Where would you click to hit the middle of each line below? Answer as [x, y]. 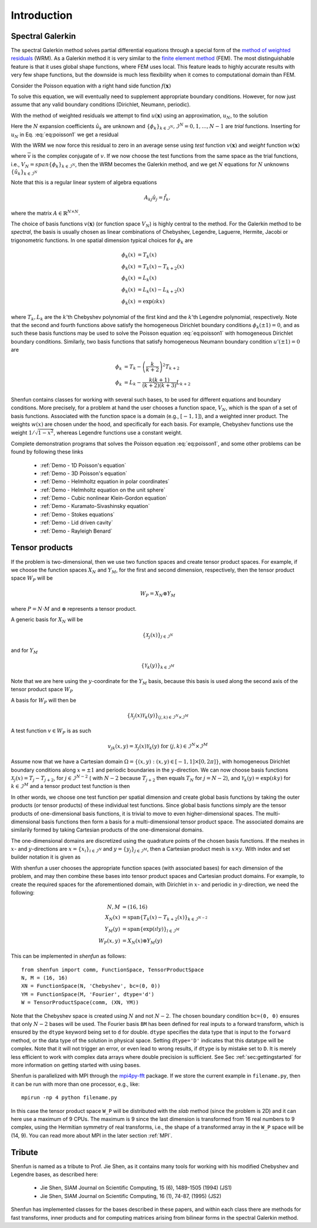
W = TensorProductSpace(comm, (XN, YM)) [80, 1002]
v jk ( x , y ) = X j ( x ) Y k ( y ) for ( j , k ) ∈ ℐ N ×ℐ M [158, 746]
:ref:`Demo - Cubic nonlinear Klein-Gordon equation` [104, 498]
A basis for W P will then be [43, 701]
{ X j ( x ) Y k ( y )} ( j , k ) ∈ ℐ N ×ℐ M [158, 716]
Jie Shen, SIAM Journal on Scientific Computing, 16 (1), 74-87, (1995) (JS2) [131, 1196]
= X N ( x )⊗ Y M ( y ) [142, 941]
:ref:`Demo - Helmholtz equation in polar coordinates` [105, 482]
